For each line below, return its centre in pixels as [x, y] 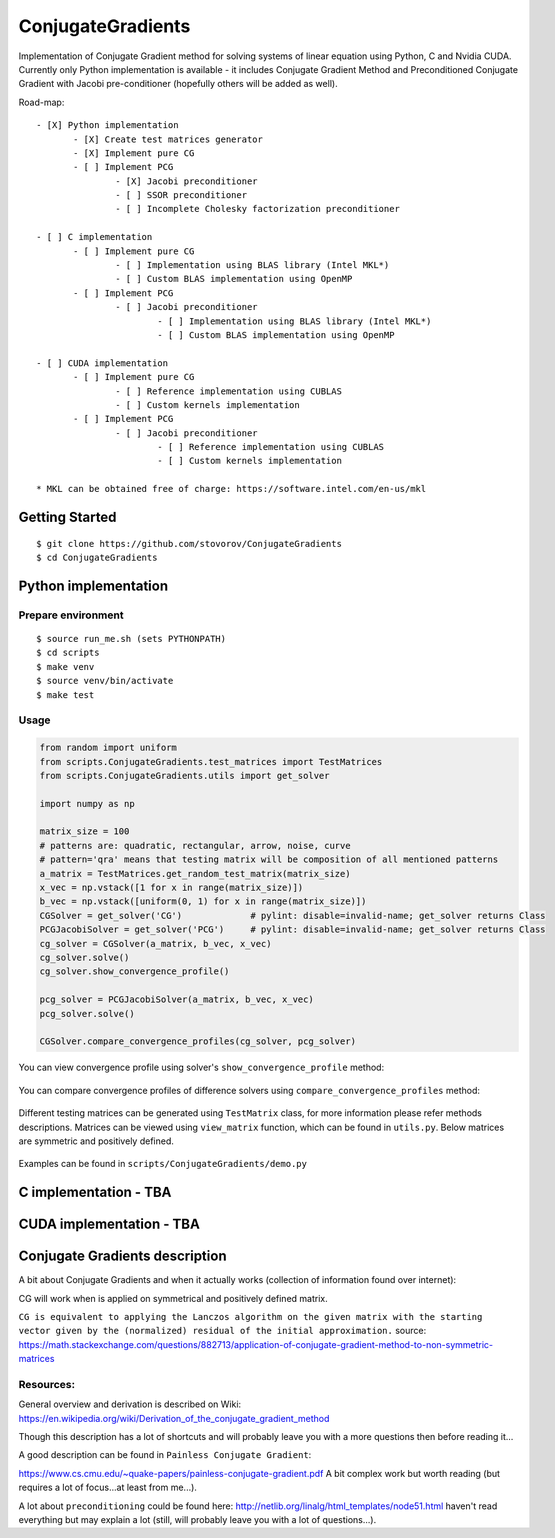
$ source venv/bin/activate [105, 681]
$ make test [65, 694]
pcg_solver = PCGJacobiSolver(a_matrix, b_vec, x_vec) [176, 999]
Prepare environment [71, 615]
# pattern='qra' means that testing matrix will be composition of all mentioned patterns [269, 859]
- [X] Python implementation [107, 125]
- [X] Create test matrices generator [168, 139]
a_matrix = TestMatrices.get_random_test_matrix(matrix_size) [195, 873]
